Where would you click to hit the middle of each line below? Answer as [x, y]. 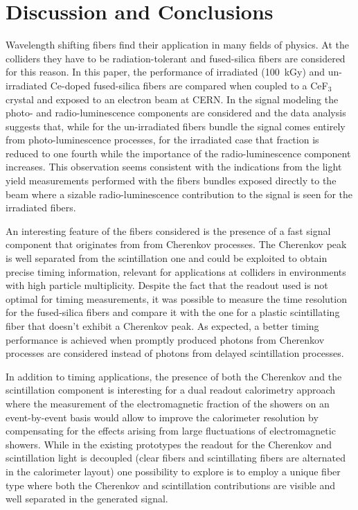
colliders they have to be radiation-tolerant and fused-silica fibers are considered [176, 58]
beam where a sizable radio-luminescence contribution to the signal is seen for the [179, 194]
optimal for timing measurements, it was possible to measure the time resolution [176, 298]
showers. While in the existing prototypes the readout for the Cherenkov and [169, 444]
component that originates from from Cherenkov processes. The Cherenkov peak [176, 244]
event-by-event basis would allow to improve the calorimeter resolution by [162, 417]
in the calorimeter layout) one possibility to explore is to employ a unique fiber [173, 471]
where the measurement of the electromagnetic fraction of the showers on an [168, 403]
